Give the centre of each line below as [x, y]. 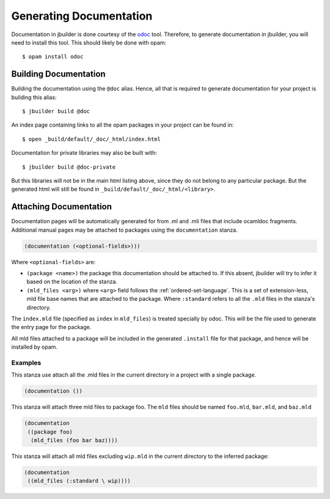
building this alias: [34, 97]
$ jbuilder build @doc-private [69, 167]
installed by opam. [35, 347]
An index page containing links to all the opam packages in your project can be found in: [123, 125]
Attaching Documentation [62, 207]
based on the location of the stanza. [72, 282]
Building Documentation [59, 74]
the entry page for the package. [51, 327]
